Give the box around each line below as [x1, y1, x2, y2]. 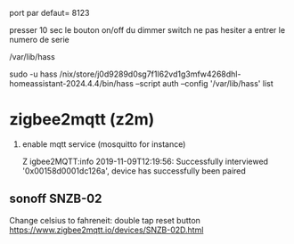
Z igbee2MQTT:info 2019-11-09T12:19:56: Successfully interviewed [21, 156, 269, 167]
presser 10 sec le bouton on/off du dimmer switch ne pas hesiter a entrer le [9, 25, 286, 35]
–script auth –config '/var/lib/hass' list [135, 78, 274, 88]
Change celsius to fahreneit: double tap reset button [9, 215, 200, 225]
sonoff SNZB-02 [9, 191, 102, 207]
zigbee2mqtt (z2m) [9, 110, 155, 130]
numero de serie [9, 35, 69, 45]
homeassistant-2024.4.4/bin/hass [9, 78, 134, 88]
